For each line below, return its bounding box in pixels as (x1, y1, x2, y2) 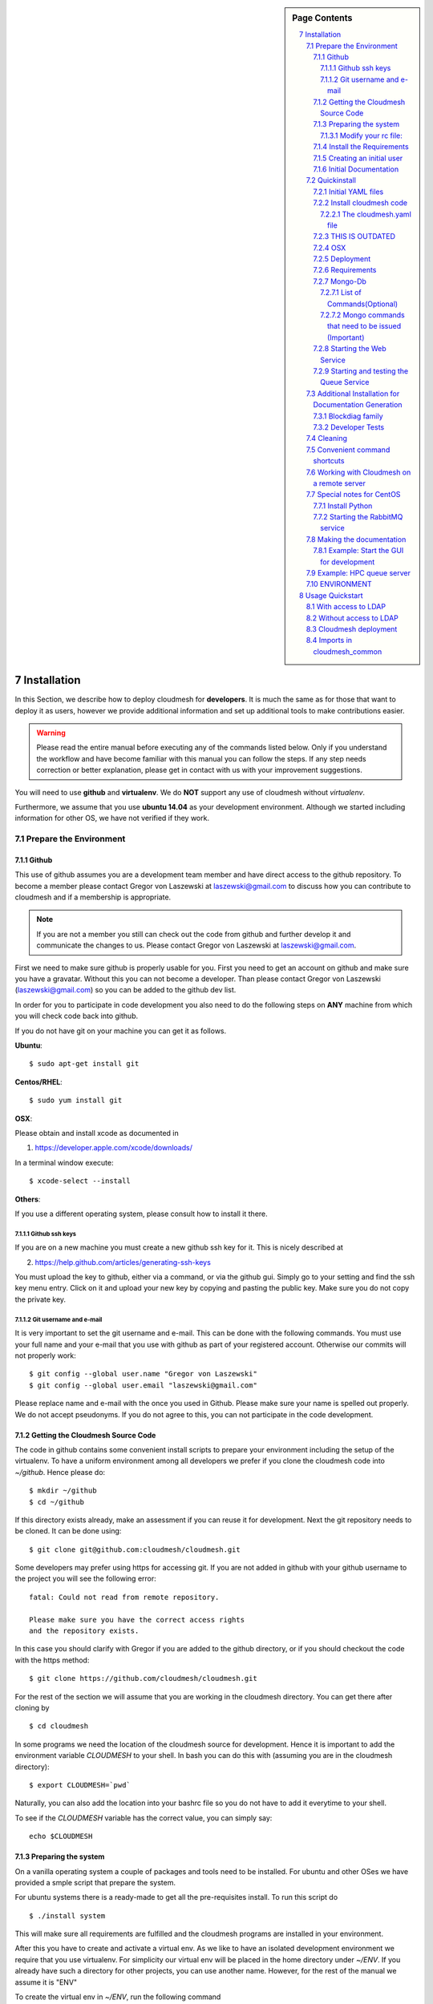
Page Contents (292, 13, 353, 23)
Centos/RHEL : (14, 1077, 63, 1086)
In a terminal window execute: (14, 1158, 114, 1167)
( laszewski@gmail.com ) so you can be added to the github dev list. (14, 985, 237, 995)
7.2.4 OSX (313, 243, 346, 253)
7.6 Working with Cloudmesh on (306, 467, 411, 477)
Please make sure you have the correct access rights (29, 1615, 245, 1624)
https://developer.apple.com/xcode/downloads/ (34, 1143, 192, 1153)
